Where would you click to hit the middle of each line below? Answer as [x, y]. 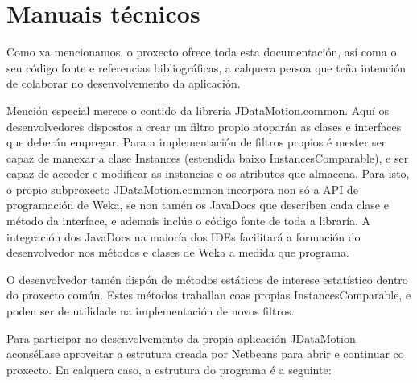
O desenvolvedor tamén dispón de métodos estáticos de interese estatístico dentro [207, 279]
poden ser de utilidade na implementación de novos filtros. [151, 311]
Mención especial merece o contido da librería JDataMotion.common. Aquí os [198, 110]
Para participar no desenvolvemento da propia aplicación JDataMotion [181, 338]
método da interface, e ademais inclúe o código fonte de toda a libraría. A [189, 221]
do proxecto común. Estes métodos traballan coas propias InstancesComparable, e [209, 295]
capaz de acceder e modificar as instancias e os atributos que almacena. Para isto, [208, 173]
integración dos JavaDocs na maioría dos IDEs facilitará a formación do [184, 236]
